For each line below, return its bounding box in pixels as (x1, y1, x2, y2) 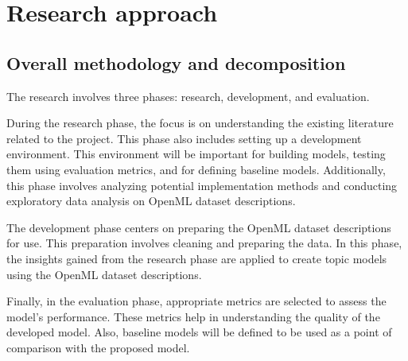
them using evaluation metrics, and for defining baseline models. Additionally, (6, 161, 386, 177)
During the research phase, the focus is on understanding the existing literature (6, 115, 394, 131)
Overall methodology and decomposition (6, 50, 346, 75)
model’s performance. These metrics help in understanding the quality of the (6, 308, 380, 324)
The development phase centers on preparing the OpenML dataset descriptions (6, 219, 391, 235)
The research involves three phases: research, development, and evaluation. (6, 87, 370, 104)
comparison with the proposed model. (6, 339, 190, 355)
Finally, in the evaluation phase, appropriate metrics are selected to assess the (6, 293, 387, 309)
